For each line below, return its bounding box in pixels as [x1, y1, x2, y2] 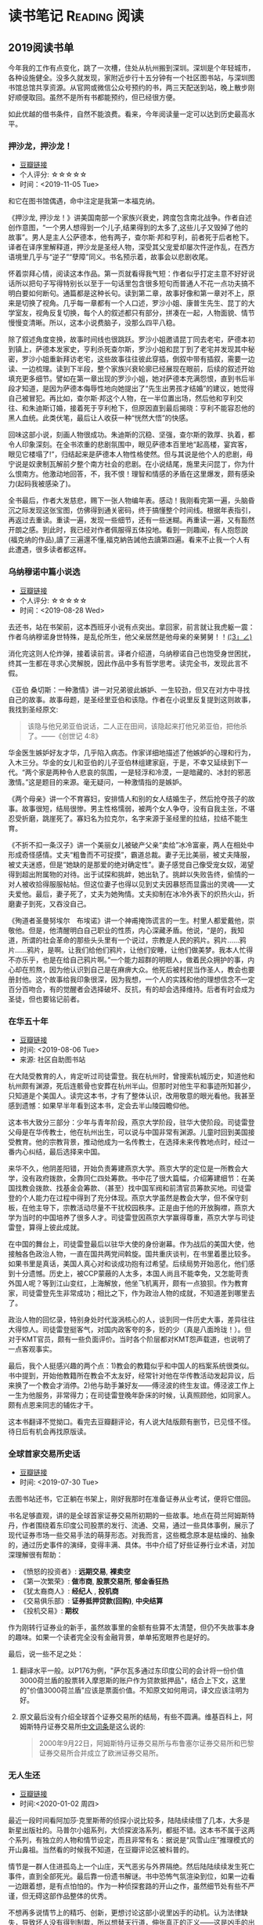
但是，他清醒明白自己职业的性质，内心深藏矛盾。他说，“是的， [28, 925, 231, 935]
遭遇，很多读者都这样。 [14, 545, 91, 554]
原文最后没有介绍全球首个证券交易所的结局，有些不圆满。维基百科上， [19, 1712, 247, 1722]
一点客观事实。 [8, 1344, 56, 1353]
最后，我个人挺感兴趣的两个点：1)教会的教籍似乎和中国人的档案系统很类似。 [8, 1360, 254, 1371]
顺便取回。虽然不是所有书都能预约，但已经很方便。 [14, 93, 180, 102]
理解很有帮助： [14, 1550, 63, 1560]
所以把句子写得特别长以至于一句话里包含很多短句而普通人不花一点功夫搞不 [14, 279, 255, 288]
